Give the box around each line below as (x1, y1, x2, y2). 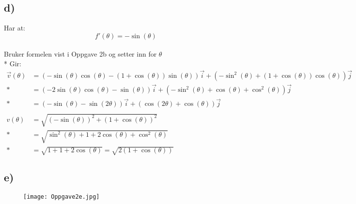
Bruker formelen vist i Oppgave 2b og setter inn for (4, 49, 157, 59)
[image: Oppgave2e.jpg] (23, 193, 100, 201)
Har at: (4, 23, 25, 33)
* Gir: (4, 58, 21, 68)
